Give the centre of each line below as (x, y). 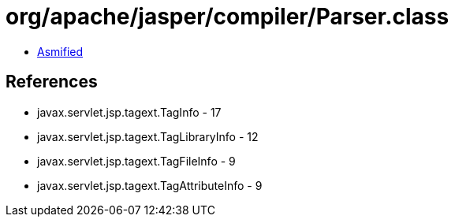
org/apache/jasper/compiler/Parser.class (227, 17)
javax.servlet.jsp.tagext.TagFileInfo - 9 (136, 161)
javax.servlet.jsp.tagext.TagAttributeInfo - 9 (150, 185)
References (52, 82)
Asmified (60, 51)
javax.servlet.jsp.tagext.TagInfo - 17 (129, 112)
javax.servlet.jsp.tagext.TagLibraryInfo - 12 (148, 136)
